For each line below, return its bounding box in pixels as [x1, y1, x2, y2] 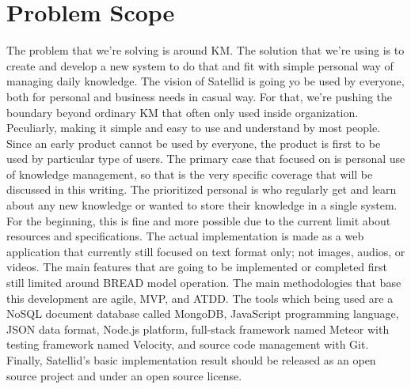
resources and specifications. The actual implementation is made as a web [6, 228, 364, 244]
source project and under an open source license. [6, 367, 242, 383]
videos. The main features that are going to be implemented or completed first [6, 259, 388, 275]
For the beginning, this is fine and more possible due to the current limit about [6, 212, 391, 228]
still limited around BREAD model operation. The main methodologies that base [6, 274, 401, 291]
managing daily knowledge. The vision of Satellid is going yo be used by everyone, [6, 73, 405, 89]
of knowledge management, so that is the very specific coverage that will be [6, 165, 373, 182]
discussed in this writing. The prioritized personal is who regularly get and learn [6, 181, 397, 198]
